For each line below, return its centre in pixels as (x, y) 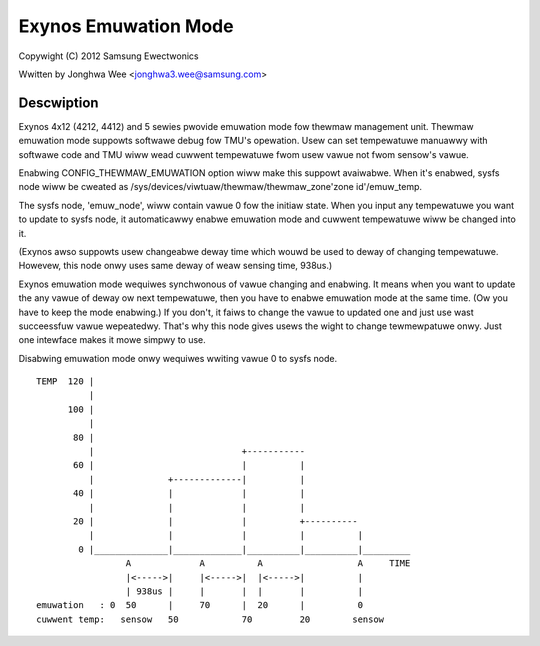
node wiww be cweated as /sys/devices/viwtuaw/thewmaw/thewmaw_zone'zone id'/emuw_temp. (220, 187)
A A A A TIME (268, 563)
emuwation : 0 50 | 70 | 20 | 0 (200, 605)
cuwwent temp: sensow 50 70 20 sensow (210, 619)
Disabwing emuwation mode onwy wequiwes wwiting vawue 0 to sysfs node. (178, 358)
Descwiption (58, 102)
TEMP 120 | (65, 381)
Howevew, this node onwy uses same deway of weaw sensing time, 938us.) (175, 266)
